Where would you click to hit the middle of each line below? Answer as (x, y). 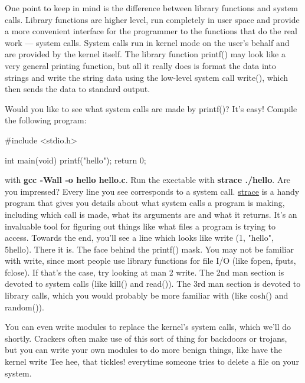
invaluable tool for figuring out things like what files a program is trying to (140, 226)
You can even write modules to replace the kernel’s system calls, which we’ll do (148, 327)
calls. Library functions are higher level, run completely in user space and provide (152, 19)
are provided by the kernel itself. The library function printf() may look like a (145, 54)
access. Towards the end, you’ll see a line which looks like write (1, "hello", (139, 238)
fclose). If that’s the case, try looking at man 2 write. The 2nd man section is (145, 272)
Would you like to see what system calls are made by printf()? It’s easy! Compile (151, 108)
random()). (24, 307)
